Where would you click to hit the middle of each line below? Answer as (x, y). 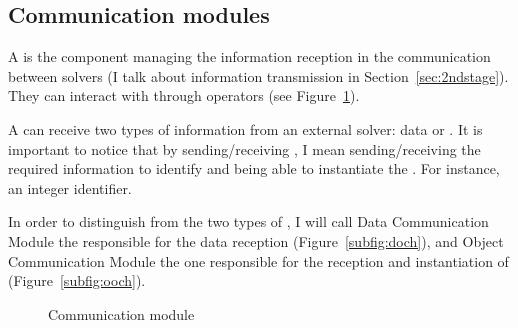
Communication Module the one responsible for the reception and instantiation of (258, 260)
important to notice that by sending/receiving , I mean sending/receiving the (244, 148)
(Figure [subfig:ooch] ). (77, 280)
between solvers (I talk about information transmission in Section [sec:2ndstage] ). (258, 75)
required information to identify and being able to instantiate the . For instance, (254, 168)
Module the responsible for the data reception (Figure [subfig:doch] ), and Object (256, 240)
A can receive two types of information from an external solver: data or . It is (245, 128)
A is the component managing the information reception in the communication (249, 56)
